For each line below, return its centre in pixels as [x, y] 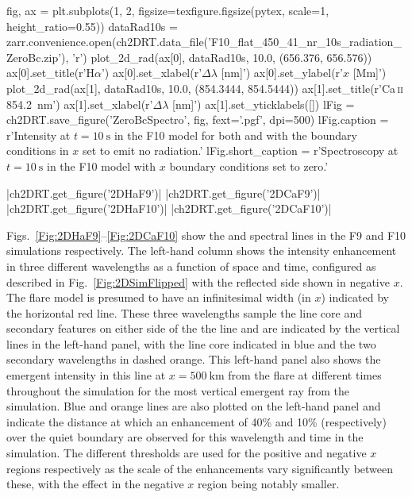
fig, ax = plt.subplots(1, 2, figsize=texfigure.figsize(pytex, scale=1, [168, 10]
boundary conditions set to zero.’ [249, 166]
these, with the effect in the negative [95, 484]
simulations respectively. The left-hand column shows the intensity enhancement [202, 250]
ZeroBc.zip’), [38, 57]
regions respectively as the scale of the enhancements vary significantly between [200, 468]
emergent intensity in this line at [86, 375]
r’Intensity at [39, 135]
